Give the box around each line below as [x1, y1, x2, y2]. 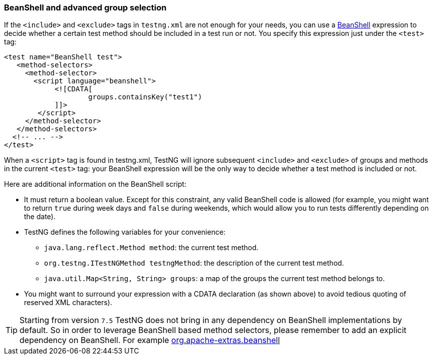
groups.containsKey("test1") [88, 93, 202, 101]
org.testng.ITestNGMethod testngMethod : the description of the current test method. [44, 259, 344, 268]
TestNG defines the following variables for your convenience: [24, 228, 225, 237]
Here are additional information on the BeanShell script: [4, 180, 186, 189]
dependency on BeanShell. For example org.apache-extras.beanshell [19, 335, 280, 346]
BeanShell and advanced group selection [4, 2, 166, 12]
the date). [24, 212, 55, 221]
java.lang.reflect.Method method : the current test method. [44, 243, 258, 252]
